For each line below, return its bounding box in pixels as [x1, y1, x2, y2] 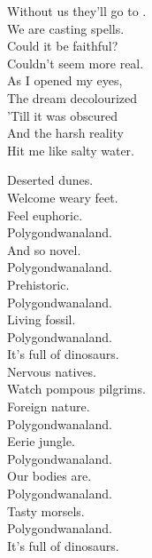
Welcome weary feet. [7, 187, 118, 206]
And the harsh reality [7, 124, 125, 142]
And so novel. [7, 240, 81, 259]
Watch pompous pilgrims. [7, 379, 146, 398]
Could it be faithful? [7, 36, 118, 55]
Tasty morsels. [7, 501, 85, 520]
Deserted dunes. [7, 171, 94, 189]
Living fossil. [7, 310, 76, 329]
